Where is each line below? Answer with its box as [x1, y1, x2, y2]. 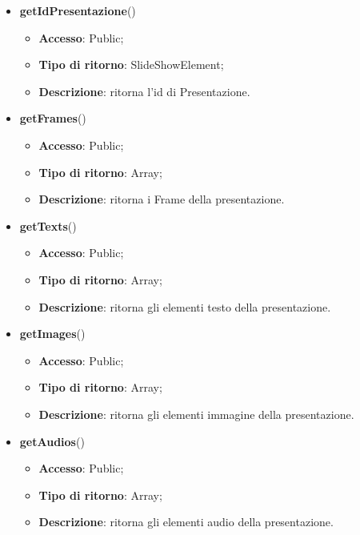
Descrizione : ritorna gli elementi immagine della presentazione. [38, 405, 354, 422]
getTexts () [19, 217, 77, 234]
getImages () [19, 325, 86, 342]
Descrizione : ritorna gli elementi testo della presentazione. [38, 298, 331, 315]
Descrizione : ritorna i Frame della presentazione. [38, 191, 285, 207]
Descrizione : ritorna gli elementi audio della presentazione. [38, 513, 334, 530]
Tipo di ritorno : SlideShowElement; [38, 56, 224, 73]
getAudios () [19, 432, 85, 449]
